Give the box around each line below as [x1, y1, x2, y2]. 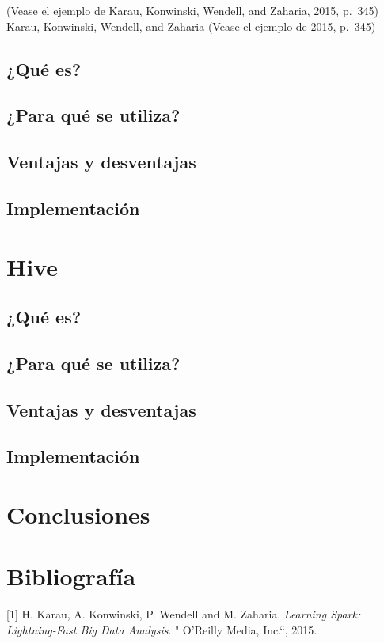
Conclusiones [6, 498, 150, 530]
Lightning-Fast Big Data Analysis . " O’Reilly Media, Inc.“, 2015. [6, 621, 317, 637]
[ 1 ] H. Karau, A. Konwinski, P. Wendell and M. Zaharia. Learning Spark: [6, 606, 361, 622]
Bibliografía [6, 560, 136, 592]
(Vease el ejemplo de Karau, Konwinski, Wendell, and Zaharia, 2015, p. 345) [6, 2, 379, 18]
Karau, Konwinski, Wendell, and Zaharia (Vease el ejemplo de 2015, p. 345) [6, 17, 376, 34]
